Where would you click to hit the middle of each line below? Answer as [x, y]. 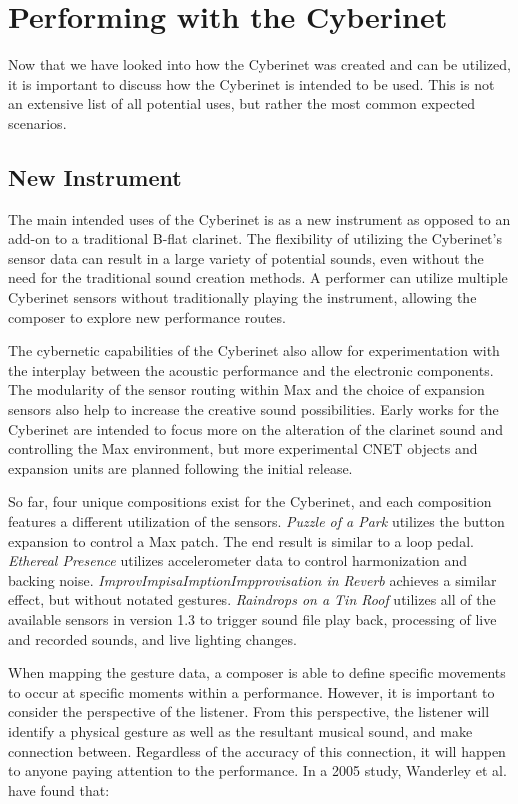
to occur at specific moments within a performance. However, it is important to [251, 691]
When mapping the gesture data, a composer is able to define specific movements [257, 672]
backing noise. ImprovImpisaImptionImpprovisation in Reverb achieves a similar [252, 579]
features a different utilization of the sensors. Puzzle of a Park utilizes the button [256, 521]
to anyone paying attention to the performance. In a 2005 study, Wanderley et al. [257, 770]
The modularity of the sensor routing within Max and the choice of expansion [246, 389]
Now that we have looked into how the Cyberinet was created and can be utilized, [259, 64]
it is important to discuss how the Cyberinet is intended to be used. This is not [251, 83]
